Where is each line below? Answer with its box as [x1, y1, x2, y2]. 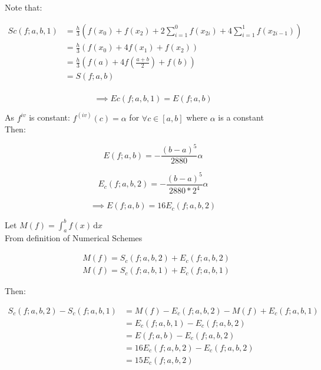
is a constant [218, 111, 264, 124]
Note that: [5, 1, 42, 13]
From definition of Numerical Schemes [5, 232, 143, 244]
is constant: [29, 111, 70, 124]
